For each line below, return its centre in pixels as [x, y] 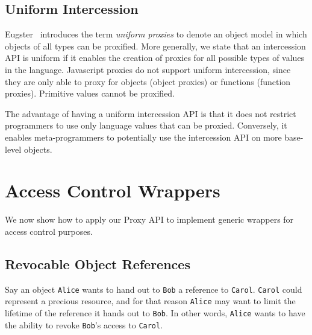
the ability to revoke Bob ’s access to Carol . [84, 324]
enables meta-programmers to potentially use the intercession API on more [143, 137]
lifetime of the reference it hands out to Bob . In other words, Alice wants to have [155, 312]
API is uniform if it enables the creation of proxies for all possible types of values [155, 58]
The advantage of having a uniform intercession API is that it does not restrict [151, 113]
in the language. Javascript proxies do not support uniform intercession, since [148, 69]
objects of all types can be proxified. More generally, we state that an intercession [155, 46]
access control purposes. [49, 231]
